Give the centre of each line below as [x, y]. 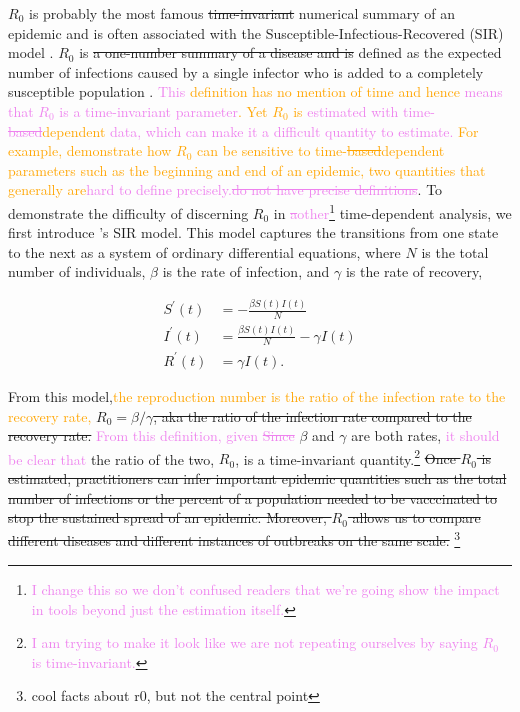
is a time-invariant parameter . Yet [163, 110]
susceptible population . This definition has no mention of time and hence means [255, 91]
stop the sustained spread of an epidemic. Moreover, [167, 517]
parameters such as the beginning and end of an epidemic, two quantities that [247, 169]
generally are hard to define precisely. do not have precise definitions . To [225, 189]
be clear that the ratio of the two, [111, 458]
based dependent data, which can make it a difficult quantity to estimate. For [243, 130]
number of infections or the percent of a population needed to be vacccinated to [253, 497]
